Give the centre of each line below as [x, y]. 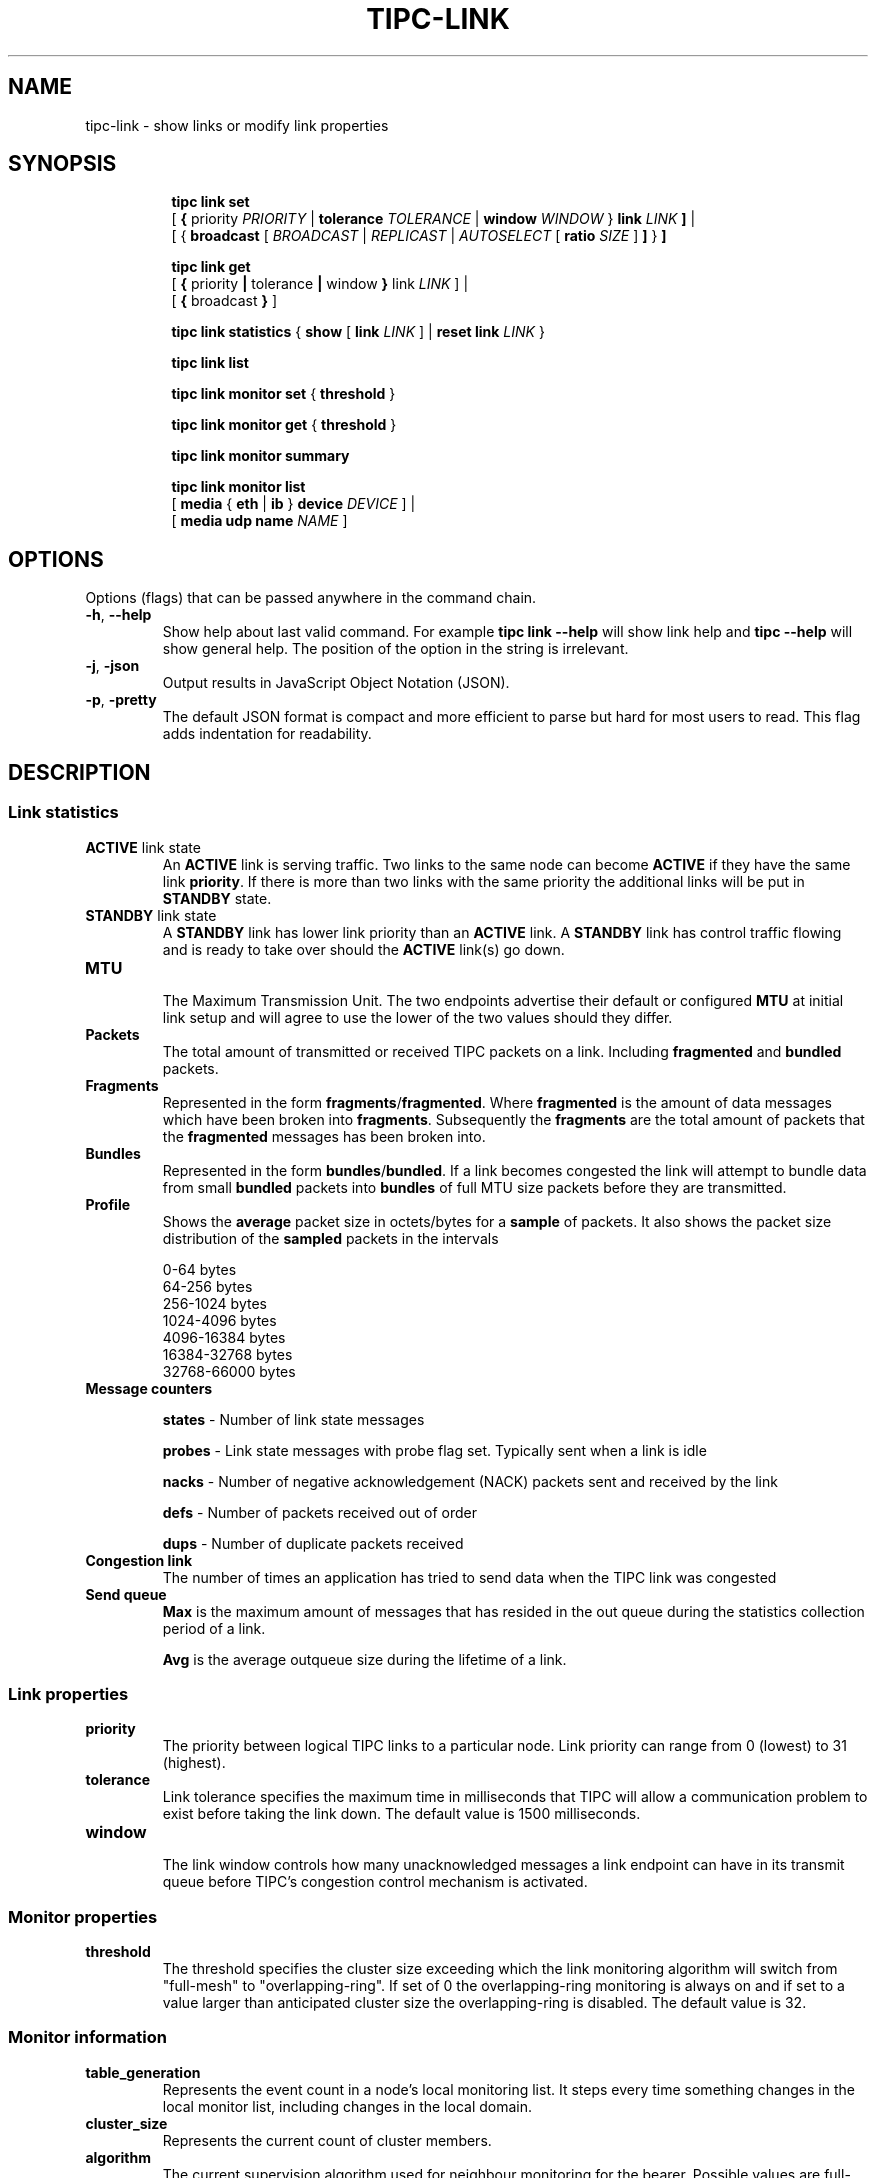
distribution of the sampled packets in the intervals [330, 1238]
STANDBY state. [217, 898]
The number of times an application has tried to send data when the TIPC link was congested [469, 1577]
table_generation [143, 2072]
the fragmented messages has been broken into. [324, 1136]
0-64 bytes [199, 1269]
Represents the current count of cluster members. [327, 2140]
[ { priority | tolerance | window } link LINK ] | [320, 284]
